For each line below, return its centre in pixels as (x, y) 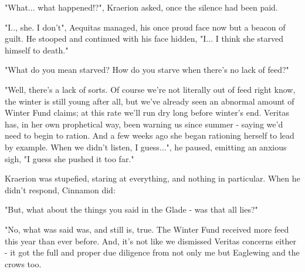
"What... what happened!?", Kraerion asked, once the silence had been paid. (141, 7)
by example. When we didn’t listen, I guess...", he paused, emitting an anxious (146, 147)
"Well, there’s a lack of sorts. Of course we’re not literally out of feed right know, (150, 89)
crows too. (23, 263)
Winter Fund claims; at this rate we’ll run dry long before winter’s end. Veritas (147, 113)
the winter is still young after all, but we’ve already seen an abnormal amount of (150, 101)
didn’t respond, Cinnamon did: (60, 189)
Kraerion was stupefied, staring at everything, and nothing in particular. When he (152, 178)
